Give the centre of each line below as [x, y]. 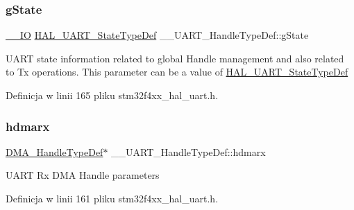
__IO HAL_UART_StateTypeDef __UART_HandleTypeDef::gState [157, 35]
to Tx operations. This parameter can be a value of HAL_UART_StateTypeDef [177, 72]
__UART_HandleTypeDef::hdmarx [188, 151]
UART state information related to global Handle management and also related [175, 58]
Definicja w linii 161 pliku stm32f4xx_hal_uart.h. [112, 198]
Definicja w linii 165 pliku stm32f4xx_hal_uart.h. [112, 95]
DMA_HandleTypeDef [54, 151]
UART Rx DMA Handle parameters [83, 175]
